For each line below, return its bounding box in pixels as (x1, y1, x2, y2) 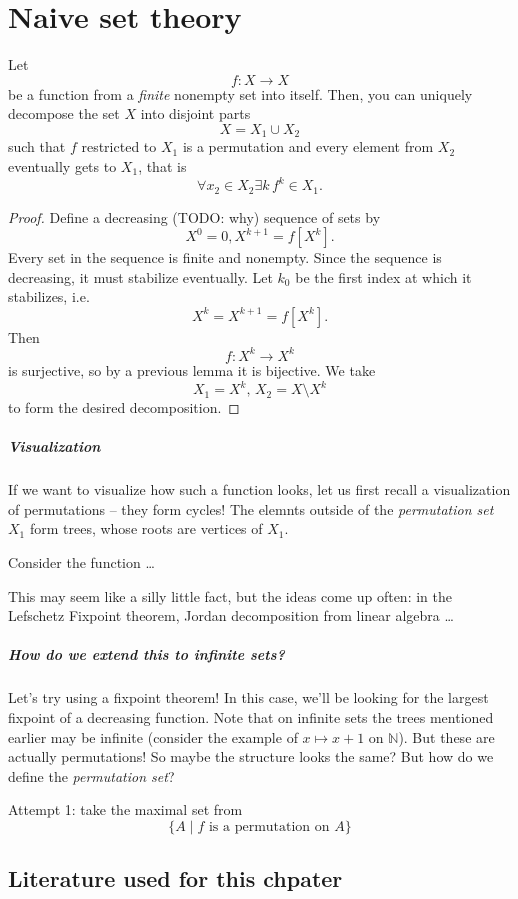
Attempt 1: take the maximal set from (8, 799, 243, 820)
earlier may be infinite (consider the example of (8, 726, 298, 747)
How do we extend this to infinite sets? (8, 644, 285, 665)
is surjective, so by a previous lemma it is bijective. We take (8, 359, 376, 380)
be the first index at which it (295, 266, 472, 287)
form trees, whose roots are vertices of (29, 518, 263, 539)
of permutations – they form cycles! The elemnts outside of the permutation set (8, 498, 494, 519)
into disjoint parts (140, 103, 251, 124)
